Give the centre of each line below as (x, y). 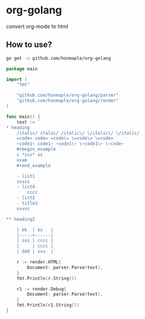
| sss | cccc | (35, 241)
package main (22, 69)
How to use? (29, 45)
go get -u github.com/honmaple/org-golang (58, 58)
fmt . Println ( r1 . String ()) (48, 305)
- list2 (26, 198)
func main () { (23, 117)
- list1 (26, 176)
